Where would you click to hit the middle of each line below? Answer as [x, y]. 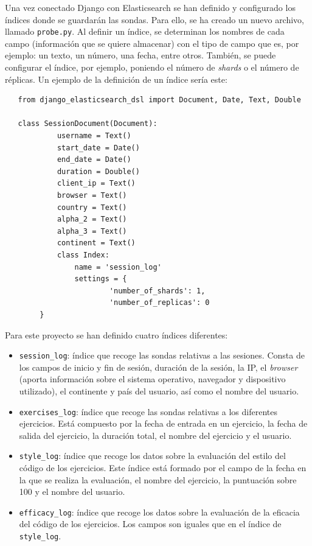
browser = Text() [92, 195]
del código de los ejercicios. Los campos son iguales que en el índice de [150, 524]
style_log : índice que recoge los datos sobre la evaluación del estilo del [152, 456]
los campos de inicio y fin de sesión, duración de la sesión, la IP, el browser [158, 367]
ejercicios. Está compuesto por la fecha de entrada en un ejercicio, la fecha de [163, 423]
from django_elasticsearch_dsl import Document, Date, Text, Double [159, 100]
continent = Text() [96, 243]
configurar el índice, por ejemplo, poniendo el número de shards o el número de [152, 67]
